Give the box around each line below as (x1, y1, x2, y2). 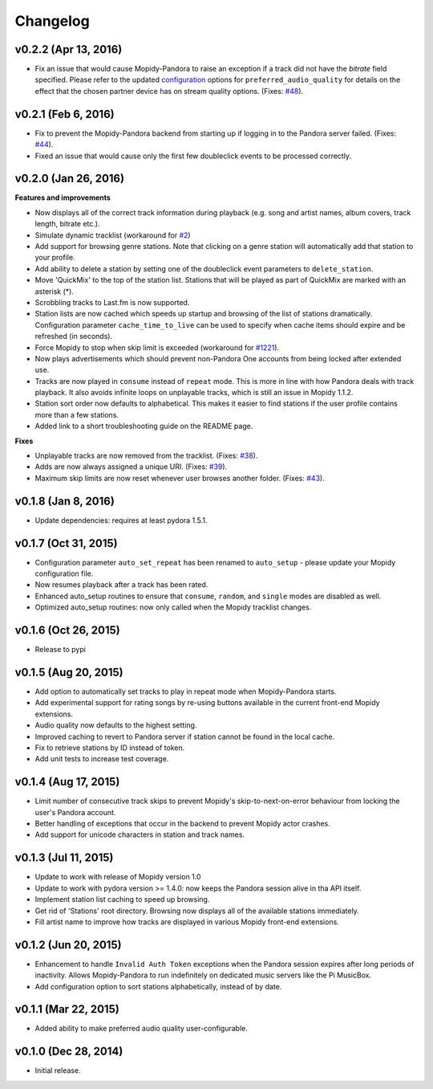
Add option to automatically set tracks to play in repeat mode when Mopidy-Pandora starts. (34, 687, 337, 696)
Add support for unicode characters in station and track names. (34, 830, 245, 839)
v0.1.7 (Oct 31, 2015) (14, 536, 118, 550)
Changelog (14, 12, 90, 30)
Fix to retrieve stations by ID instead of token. (34, 743, 185, 753)
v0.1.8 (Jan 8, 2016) (14, 494, 115, 508)
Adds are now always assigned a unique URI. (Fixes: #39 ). (34, 462, 228, 471)
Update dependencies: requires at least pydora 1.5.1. (34, 515, 208, 525)
